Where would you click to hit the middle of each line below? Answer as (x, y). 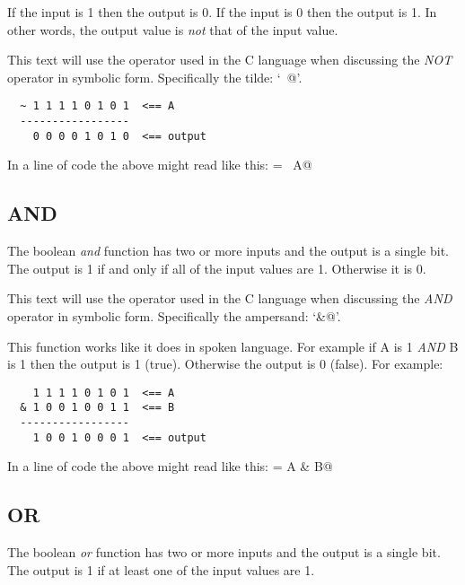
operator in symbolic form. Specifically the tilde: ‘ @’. (155, 77)
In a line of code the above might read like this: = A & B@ (170, 466)
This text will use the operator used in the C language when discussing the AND (230, 298)
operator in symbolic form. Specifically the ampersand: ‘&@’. (174, 315)
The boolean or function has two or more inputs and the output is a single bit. (224, 552)
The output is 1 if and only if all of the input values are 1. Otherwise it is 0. (217, 268)
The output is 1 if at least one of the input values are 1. (161, 569)
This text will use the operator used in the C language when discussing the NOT (230, 60)
